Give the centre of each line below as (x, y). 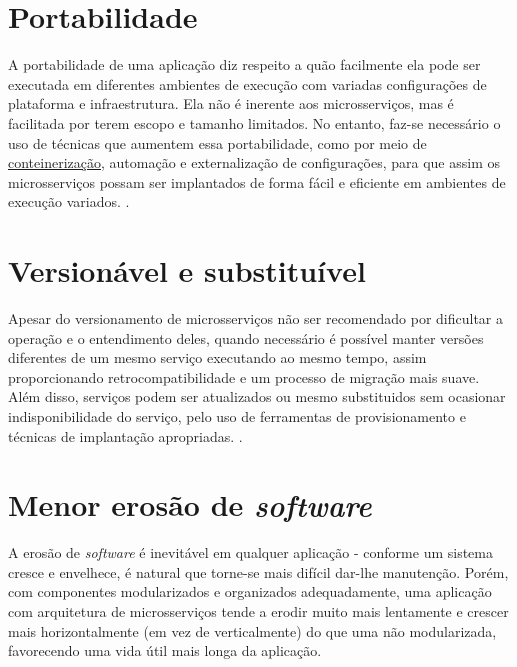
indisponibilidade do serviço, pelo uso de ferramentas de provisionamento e (237, 415)
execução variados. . (69, 201)
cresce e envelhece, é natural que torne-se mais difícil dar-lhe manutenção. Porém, (258, 571)
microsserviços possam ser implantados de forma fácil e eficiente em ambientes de (257, 181)
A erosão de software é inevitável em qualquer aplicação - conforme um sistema (250, 552)
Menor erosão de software (190, 505)
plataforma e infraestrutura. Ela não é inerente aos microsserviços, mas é (231, 103)
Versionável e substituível (187, 270)
